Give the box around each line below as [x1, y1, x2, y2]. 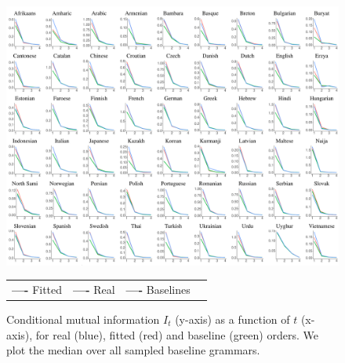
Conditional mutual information [6, 311, 160, 328]
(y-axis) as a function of [175, 311, 290, 328]
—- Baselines [125, 280, 191, 297]
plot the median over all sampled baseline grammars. [6, 342, 260, 358]
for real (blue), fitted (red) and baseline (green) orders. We [35, 326, 318, 343]
